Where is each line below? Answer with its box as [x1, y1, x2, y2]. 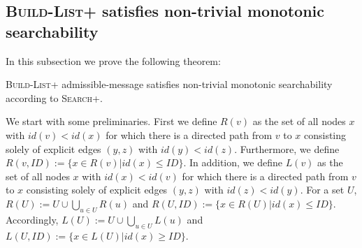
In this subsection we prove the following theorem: [6, 53, 221, 68]
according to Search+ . [6, 90, 103, 105]
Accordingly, [6, 212, 59, 226]
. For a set [300, 182, 345, 197]
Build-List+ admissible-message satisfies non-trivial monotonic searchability [6, 77, 333, 92]
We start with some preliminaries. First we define [6, 114, 217, 129]
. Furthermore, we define [234, 141, 340, 156]
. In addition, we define [183, 155, 282, 170]
